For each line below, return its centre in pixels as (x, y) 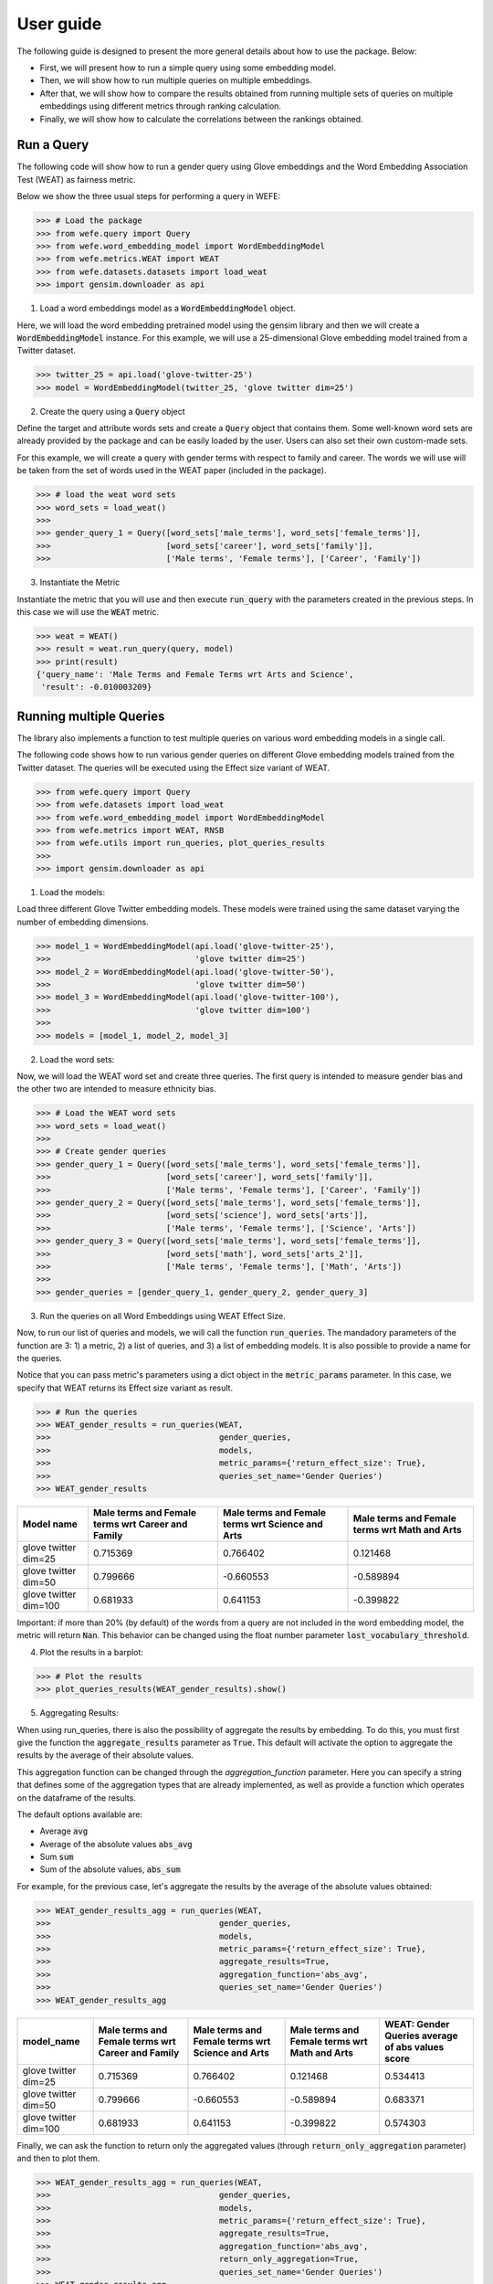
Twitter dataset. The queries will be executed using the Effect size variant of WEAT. (173, 767)
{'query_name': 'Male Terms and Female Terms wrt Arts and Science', (195, 675)
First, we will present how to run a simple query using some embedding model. (188, 68)
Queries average (421, 2036)
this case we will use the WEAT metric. (88, 611)
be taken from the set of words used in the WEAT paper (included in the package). (172, 471)
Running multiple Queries (91, 716)
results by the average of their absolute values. (105, 1755)
